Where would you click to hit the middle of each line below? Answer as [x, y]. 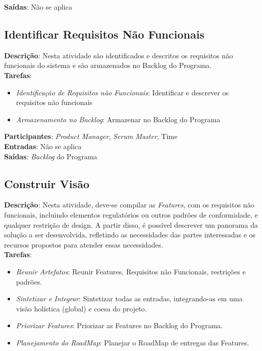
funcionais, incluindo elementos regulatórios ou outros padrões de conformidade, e [131, 214]
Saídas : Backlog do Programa [51, 156]
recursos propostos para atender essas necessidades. [84, 244]
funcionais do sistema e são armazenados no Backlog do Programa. [108, 65]
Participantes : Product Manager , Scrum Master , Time [91, 136]
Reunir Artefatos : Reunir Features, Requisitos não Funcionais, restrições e [131, 271]
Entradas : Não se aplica [43, 146]
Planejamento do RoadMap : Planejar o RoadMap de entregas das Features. [133, 342]
